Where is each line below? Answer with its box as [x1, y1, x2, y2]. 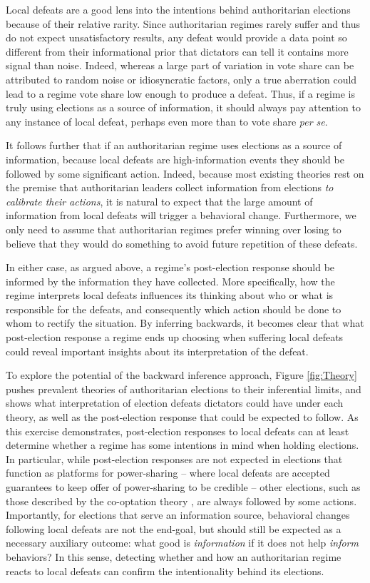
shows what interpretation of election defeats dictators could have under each [6, 395, 344, 410]
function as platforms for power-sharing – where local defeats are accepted [6, 465, 330, 480]
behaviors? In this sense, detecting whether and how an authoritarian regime [6, 549, 341, 564]
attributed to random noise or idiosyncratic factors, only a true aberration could [6, 71, 357, 86]
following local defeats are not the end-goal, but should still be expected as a [6, 521, 341, 536]
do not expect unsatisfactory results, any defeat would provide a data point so [6, 30, 347, 45]
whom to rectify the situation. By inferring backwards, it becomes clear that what [6, 315, 364, 330]
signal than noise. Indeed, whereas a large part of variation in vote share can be [6, 58, 354, 73]
